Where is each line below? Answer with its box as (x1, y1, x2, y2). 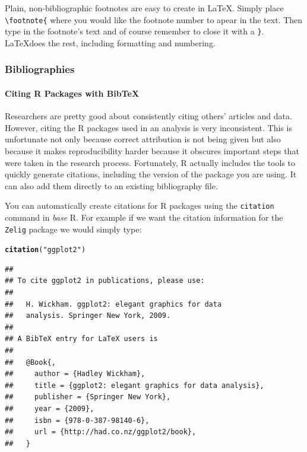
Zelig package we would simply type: (5, 222, 142, 235)
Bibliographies (5, 62, 75, 77)
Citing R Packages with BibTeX (5, 87, 140, 99)
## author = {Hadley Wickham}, (5, 370, 145, 378)
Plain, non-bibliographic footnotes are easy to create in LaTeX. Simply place (5, 2, 284, 14)
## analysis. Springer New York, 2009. (5, 311, 171, 320)
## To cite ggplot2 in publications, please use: (5, 276, 205, 285)
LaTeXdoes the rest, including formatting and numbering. (5, 36, 216, 49)
